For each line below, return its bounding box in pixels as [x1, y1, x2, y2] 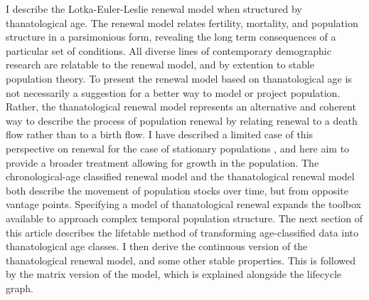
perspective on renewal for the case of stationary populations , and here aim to [6, 140, 350, 155]
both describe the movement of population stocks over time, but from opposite [6, 182, 348, 197]
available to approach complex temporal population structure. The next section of [6, 210, 363, 225]
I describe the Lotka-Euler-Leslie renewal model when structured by [6, 1, 302, 16]
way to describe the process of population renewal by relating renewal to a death [6, 113, 358, 128]
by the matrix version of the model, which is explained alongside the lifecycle [6, 267, 342, 281]
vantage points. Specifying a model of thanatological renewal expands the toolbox [6, 197, 361, 212]
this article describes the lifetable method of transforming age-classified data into [6, 224, 359, 239]
